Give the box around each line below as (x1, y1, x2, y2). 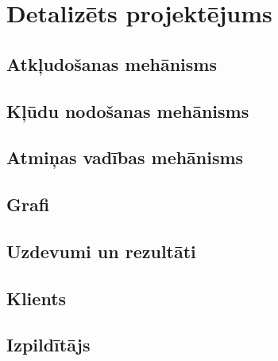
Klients (6, 285, 67, 310)
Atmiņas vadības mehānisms (6, 145, 244, 170)
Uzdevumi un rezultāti (6, 238, 196, 263)
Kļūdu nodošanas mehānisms (6, 98, 249, 123)
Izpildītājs (6, 332, 91, 357)
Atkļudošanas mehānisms (6, 51, 217, 76)
